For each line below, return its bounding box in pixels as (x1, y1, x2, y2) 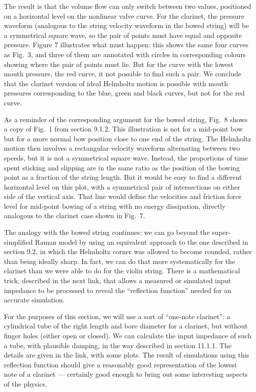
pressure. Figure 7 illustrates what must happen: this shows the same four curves (4, 39, 249, 50)
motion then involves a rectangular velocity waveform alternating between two (4, 143, 240, 153)
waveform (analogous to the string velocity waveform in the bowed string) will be (4, 20, 249, 31)
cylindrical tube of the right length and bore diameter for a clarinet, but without (4, 321, 248, 331)
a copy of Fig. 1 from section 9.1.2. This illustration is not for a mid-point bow (4, 124, 243, 134)
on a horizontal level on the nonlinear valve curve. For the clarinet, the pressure (4, 10, 245, 21)
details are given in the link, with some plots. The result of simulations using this (4, 350, 250, 360)
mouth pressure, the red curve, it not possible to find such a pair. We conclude (4, 68, 242, 79)
